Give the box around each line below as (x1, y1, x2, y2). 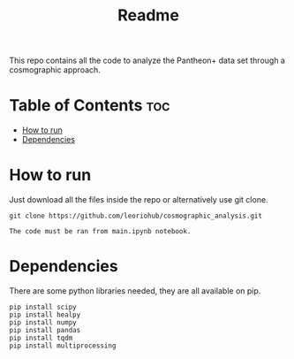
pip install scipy (9, 302, 77, 311)
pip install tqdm (9, 333, 73, 342)
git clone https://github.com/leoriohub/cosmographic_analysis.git (9, 211, 263, 221)
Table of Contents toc (9, 95, 170, 116)
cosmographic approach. (9, 65, 102, 75)
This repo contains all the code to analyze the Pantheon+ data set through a (9, 55, 285, 66)
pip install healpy (9, 310, 81, 319)
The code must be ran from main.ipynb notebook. (9, 227, 192, 236)
